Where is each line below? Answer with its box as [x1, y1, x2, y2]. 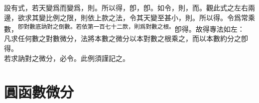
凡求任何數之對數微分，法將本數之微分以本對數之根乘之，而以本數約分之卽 [4, 33, 248, 44]
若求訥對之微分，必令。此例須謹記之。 [4, 52, 129, 63]
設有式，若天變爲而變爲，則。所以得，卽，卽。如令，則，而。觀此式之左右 [4, 2, 248, 12]
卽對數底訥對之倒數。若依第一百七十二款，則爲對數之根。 [18, 22, 175, 31]
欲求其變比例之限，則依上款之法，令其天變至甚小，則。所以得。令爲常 [17, 12, 248, 22]
